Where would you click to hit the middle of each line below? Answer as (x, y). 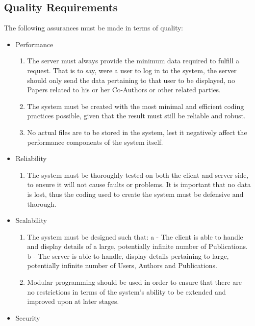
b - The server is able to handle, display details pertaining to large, (128, 256)
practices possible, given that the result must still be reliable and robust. (136, 116)
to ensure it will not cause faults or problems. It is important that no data (139, 184)
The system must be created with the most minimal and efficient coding (136, 106)
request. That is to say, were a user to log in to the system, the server (132, 70)
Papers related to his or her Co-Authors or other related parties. (124, 90)
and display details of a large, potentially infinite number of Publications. (137, 246)
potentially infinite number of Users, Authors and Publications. (122, 265)
